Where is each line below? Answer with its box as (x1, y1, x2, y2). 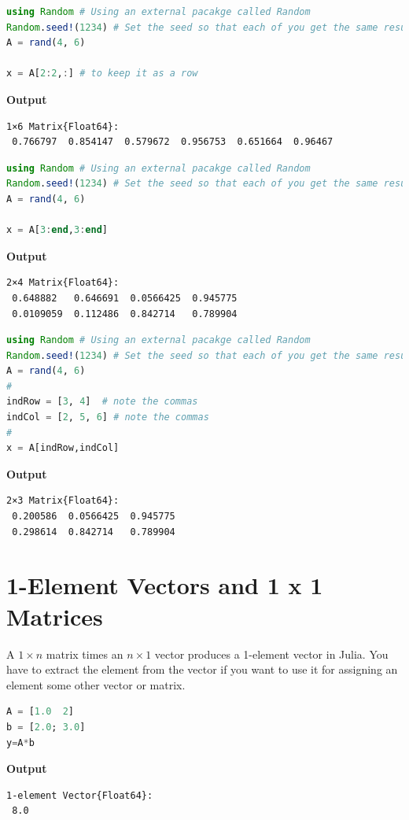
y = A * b (6, 737, 35, 748)
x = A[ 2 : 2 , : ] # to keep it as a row (6, 68, 198, 79)
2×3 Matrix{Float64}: (6, 495, 120, 507)
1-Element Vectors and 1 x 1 (6, 569, 323, 601)
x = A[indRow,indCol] (6, 442, 120, 454)
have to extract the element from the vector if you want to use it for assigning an (6, 661, 398, 678)
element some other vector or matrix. (6, 676, 186, 693)
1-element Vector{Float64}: (6, 789, 153, 801)
